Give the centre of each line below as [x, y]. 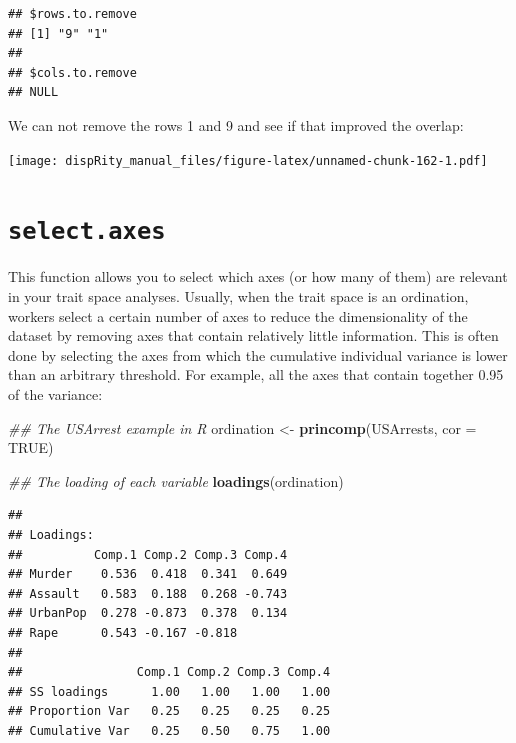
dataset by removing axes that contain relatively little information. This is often [253, 335]
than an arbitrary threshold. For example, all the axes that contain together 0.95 [256, 374]
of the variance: [55, 394]
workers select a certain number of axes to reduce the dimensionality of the [238, 315]
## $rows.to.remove [72, 14]
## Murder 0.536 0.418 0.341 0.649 [148, 574]
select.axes [87, 231]
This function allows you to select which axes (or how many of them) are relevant [258, 276]
